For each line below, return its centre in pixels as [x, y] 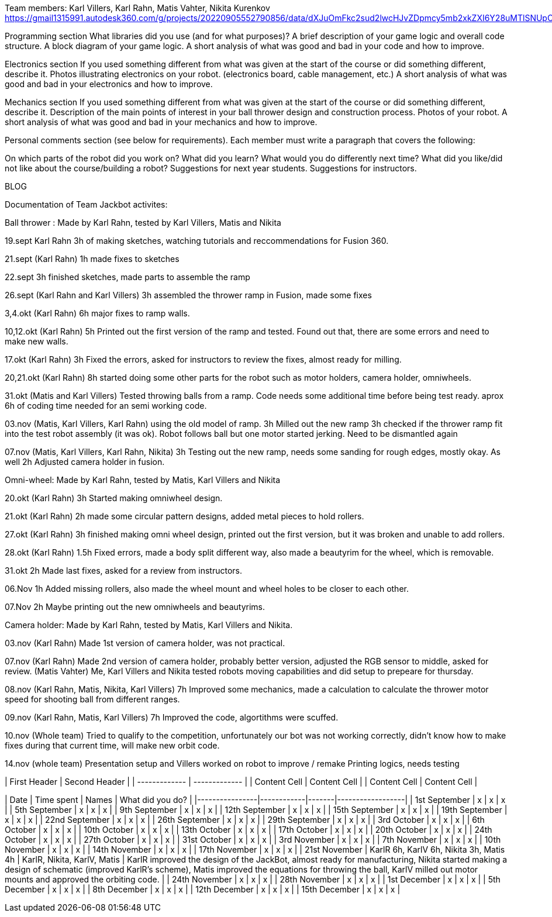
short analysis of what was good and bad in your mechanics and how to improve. [161, 122]
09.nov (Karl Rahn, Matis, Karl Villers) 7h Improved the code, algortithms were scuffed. [172, 717]
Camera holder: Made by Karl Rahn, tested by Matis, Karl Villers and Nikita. [149, 625]
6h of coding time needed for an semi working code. [106, 406]
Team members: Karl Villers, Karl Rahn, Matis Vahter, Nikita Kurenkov [137, 8]
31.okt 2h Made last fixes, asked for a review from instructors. [123, 570]
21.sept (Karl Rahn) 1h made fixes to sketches [92, 259]
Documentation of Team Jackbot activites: [86, 204]
